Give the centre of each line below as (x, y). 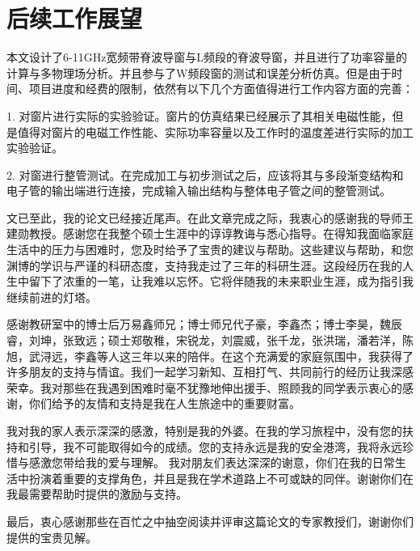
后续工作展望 (75, 18)
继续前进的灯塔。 (52, 297)
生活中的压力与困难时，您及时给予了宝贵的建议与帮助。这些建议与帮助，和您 (210, 250)
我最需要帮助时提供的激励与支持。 (97, 494)
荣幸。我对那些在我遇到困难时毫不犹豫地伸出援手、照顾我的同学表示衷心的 (204, 387)
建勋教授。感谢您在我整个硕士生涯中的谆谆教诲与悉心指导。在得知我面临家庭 (210, 233)
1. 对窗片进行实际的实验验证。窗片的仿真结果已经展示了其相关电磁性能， (199, 115)
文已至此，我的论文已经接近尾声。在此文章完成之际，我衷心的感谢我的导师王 (210, 217)
